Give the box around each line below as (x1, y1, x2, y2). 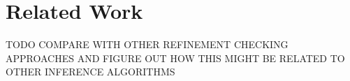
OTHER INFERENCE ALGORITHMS (6, 64, 175, 79)
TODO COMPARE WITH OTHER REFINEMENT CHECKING (6, 37, 289, 52)
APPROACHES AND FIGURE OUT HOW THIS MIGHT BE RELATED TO (6, 50, 345, 65)
